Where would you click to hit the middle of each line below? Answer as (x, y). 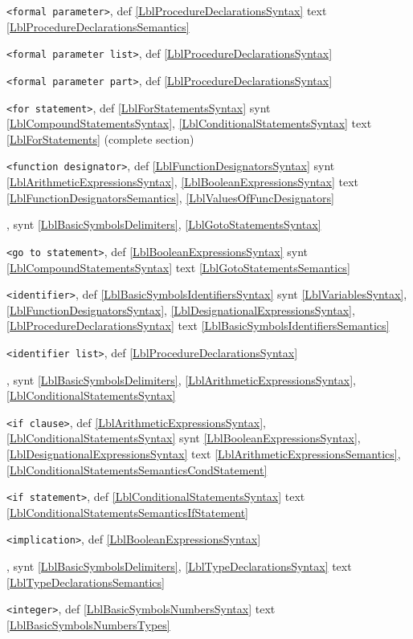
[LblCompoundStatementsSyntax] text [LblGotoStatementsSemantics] (178, 267)
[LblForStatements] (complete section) (100, 138)
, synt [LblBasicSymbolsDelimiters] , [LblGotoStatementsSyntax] (164, 224)
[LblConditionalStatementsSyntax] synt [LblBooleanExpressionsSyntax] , (184, 438)
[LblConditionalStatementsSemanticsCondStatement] (137, 469)
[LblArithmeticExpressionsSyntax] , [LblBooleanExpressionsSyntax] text (182, 182)
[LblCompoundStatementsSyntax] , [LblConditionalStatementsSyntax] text (189, 123)
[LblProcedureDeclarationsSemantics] (98, 26)
